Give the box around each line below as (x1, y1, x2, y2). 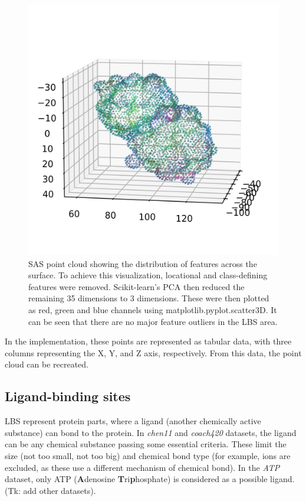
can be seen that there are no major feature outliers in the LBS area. (28, 315, 278, 327)
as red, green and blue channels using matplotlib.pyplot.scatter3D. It (28, 303, 277, 315)
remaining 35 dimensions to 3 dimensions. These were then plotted (28, 292, 269, 304)
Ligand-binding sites (5, 387, 131, 405)
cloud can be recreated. (5, 358, 89, 370)
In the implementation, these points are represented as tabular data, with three (5, 335, 292, 347)
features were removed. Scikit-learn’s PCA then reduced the (28, 280, 245, 292)
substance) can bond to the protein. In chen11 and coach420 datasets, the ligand (5, 426, 297, 438)
